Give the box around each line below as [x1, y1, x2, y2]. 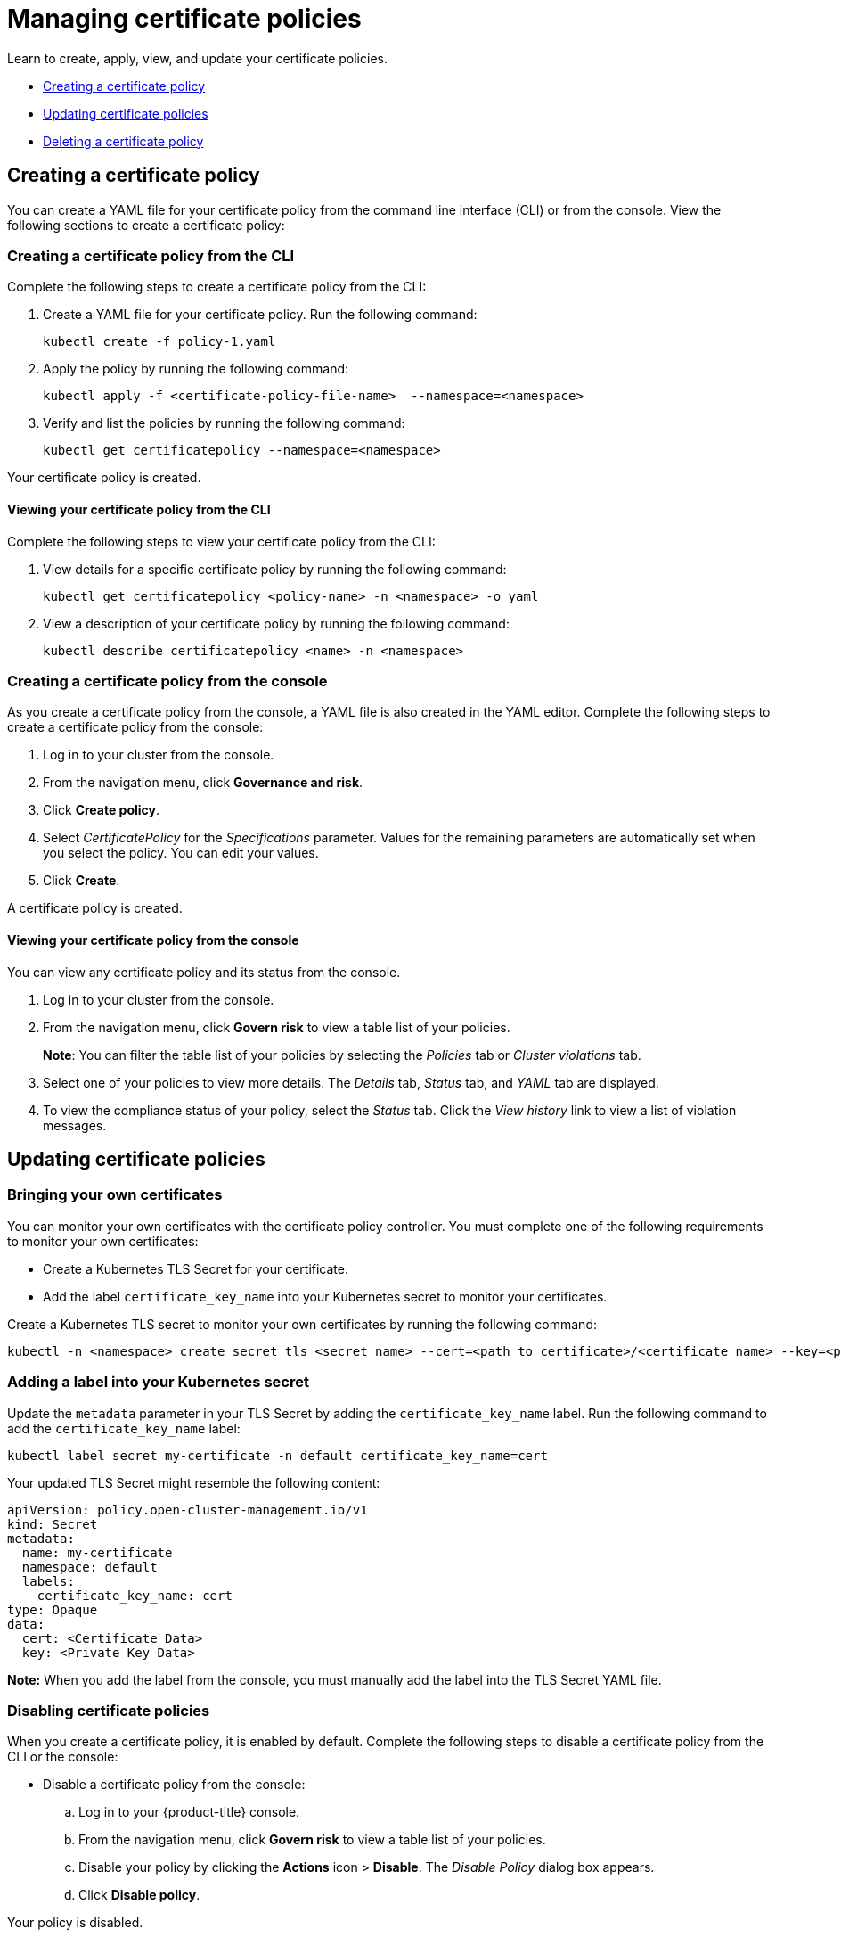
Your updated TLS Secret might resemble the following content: [7, 1474, 380, 1490]
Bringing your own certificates [7, 1186, 223, 1204]
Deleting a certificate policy [43, 133, 204, 149]
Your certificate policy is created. [7, 470, 201, 486]
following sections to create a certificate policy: [7, 217, 285, 233]
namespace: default [21, 1559, 158, 1574]
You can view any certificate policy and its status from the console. [7, 964, 401, 980]
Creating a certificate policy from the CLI [7, 246, 295, 265]
